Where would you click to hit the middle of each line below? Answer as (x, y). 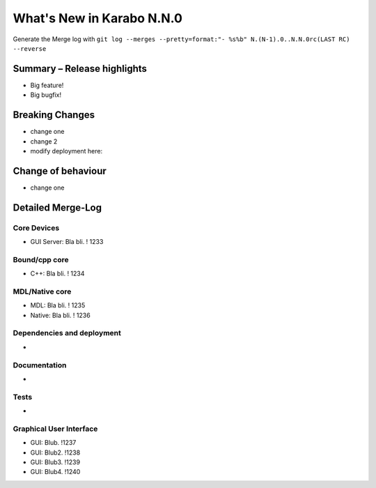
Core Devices (36, 228)
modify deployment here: (66, 151)
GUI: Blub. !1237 (53, 443)
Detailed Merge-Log (57, 207)
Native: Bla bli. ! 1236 (60, 315)
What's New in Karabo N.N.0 (97, 18)
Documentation (40, 365)
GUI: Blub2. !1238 (55, 452)
